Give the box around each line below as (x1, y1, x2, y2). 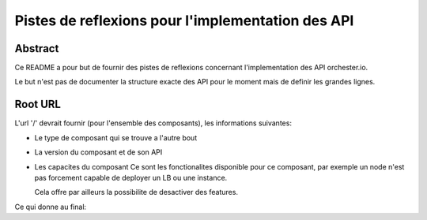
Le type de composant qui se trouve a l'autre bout (34, 132, 198, 142)
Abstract (14, 42, 59, 55)
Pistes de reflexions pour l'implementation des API (14, 12, 354, 29)
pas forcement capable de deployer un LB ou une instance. (34, 173, 228, 182)
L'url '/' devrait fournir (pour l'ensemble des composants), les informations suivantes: (14, 118, 293, 128)
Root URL (14, 98, 61, 111)
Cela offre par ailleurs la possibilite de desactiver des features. (34, 188, 239, 197)
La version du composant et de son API (34, 147, 163, 157)
